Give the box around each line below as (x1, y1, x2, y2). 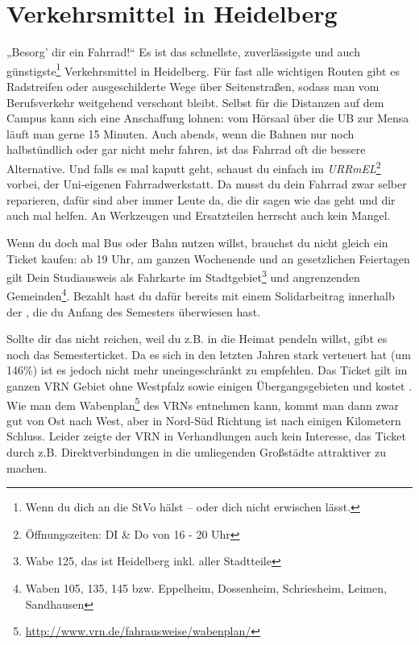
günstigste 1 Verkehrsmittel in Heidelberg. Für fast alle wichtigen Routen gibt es (6, 60, 400, 79)
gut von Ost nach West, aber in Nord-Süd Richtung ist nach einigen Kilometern (6, 411, 401, 428)
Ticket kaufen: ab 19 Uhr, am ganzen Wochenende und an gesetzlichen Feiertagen (6, 250, 410, 267)
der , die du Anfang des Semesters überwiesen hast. (6, 303, 261, 320)
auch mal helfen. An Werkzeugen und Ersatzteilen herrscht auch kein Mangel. (6, 207, 391, 224)
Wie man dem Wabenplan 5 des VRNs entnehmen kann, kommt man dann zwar (6, 394, 399, 413)
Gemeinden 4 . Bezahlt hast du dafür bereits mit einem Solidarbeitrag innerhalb (6, 285, 395, 304)
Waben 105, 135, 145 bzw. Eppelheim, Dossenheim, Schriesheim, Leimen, (25, 580, 387, 597)
